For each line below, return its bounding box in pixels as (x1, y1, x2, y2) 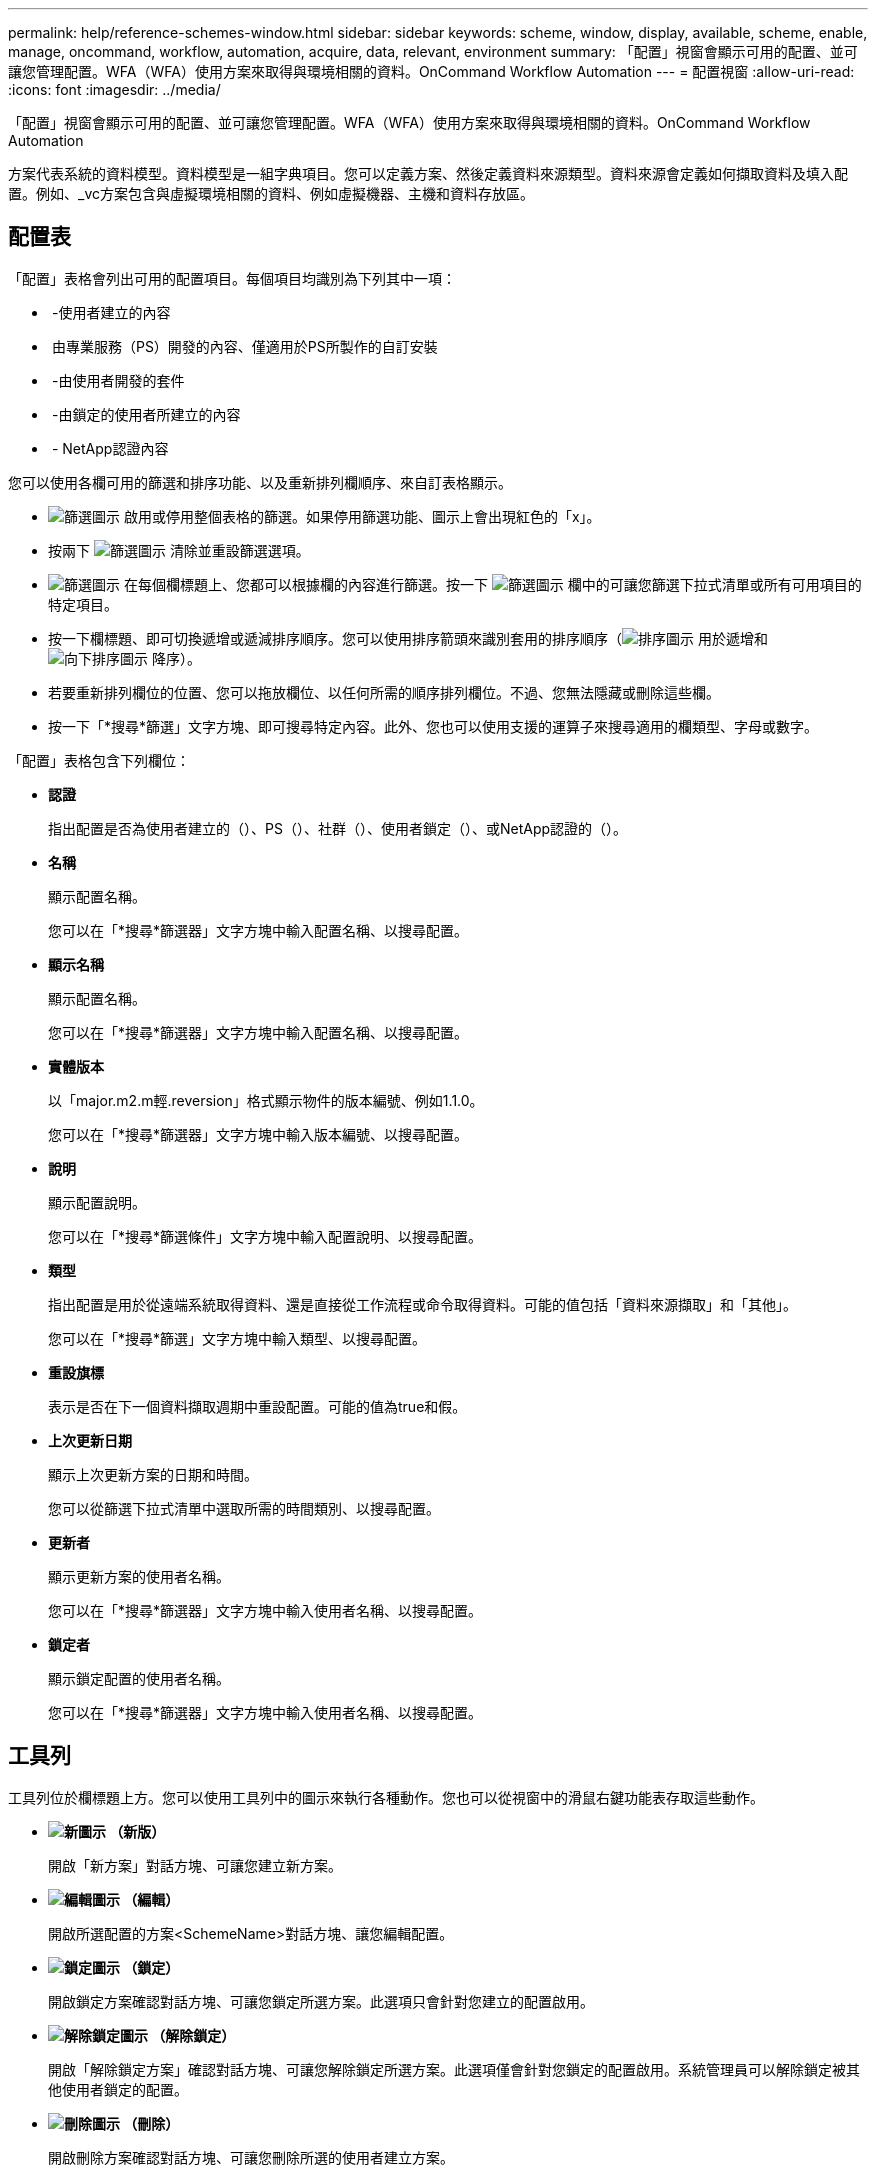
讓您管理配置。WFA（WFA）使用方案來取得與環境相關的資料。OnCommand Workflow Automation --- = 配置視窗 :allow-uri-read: (8, 63, 855, 80)
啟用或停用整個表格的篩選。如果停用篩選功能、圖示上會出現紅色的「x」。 (123, 507, 601, 525)
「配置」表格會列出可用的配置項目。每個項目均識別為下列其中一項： (8, 269, 456, 287)
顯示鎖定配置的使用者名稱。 (48, 1669, 230, 1687)
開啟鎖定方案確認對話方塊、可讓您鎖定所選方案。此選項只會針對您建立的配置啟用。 (48, 1992, 594, 2010)
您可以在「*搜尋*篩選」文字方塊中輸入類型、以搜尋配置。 (48, 1329, 427, 1347)
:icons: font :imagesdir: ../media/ (8, 81, 221, 98)
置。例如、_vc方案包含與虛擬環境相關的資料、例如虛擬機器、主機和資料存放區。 (8, 185, 534, 202)
